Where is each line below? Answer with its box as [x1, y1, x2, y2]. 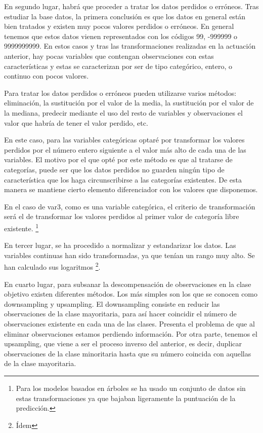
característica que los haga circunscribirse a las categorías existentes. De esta [4, 174, 242, 185]
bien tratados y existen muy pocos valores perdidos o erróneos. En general [4, 21, 234, 31]
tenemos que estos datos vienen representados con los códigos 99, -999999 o [4, 30, 238, 41]
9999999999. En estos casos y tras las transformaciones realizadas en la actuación [4, 41, 256, 51]
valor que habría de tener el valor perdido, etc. [4, 117, 148, 128]
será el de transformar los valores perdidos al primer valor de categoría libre [4, 211, 239, 222]
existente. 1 [4, 221, 39, 233]
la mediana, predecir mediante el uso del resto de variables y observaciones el [4, 107, 243, 118]
